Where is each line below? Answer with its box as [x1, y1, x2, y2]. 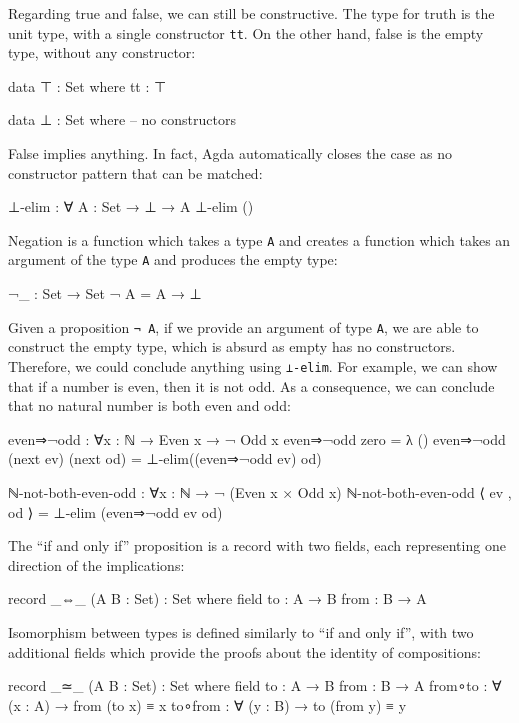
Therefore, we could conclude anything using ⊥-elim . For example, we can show [8, 355, 498, 376]
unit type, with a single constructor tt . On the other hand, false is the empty [8, 22, 484, 43]
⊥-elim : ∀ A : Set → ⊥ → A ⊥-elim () [8, 196, 254, 217]
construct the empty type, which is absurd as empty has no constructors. [8, 336, 456, 357]
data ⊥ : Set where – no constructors [8, 109, 236, 130]
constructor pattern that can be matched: [8, 162, 263, 183]
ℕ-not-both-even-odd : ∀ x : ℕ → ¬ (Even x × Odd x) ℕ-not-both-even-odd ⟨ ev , [8, 482, 512, 502]
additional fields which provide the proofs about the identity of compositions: [8, 641, 481, 662]
